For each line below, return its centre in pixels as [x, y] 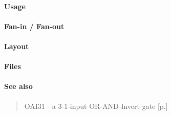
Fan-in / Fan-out [34, 26]
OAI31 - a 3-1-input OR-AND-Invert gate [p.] [96, 106]
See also [18, 86]
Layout [17, 46]
